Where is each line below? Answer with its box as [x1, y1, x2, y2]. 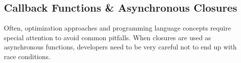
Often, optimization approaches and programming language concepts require [4, 23, 231, 33]
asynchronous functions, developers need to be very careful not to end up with [4, 42, 237, 52]
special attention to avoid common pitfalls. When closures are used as [4, 32, 211, 42]
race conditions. [4, 51, 50, 61]
